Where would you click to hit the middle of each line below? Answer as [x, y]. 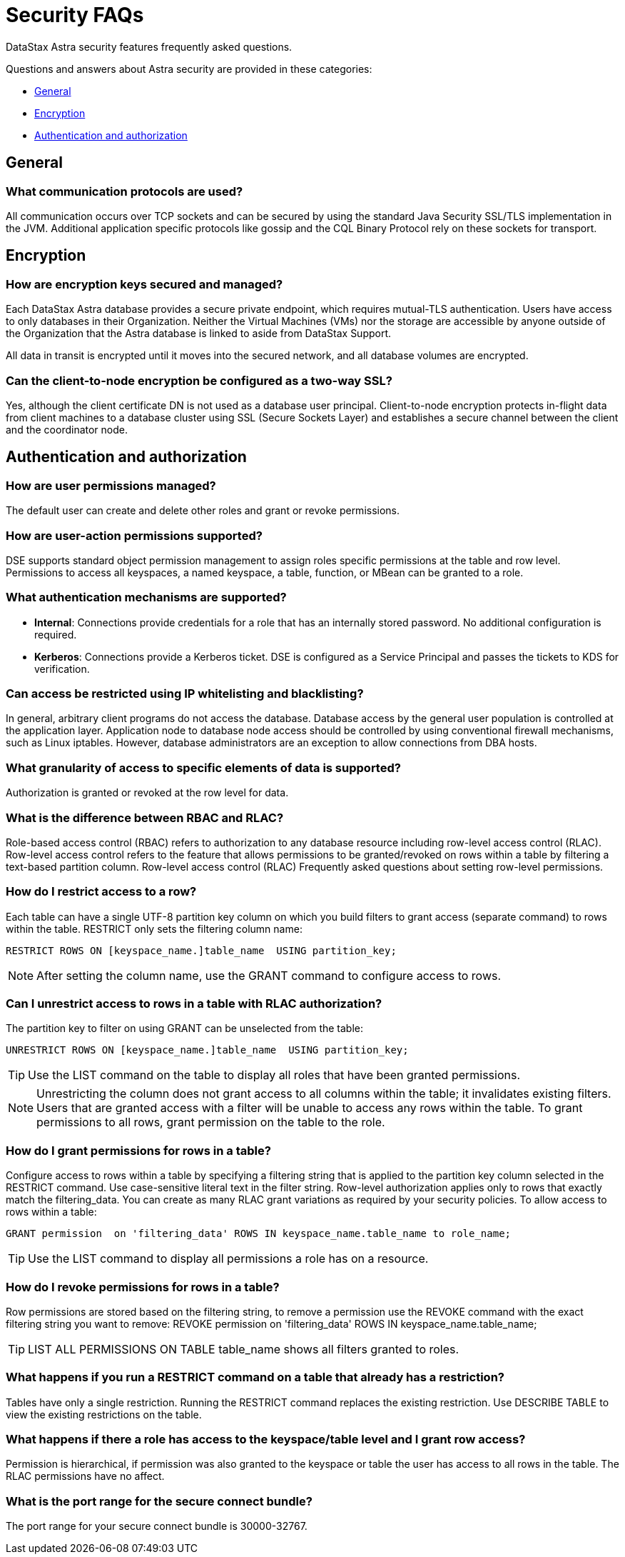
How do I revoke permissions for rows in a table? [143, 1287]
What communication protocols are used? [125, 191]
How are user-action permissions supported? [134, 535]
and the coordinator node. [67, 429]
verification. [62, 669]
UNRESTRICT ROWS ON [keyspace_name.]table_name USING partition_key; [207, 1050]
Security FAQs [75, 15]
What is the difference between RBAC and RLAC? [145, 817]
